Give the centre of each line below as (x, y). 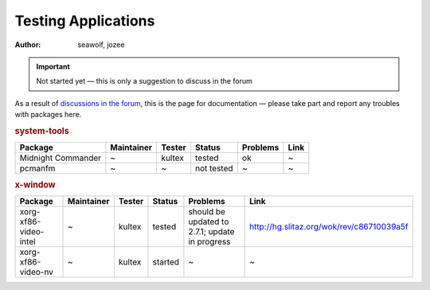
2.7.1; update (211, 231)
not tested (215, 169)
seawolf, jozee (101, 45)
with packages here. (48, 115)
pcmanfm (37, 169)
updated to (209, 221)
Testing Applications (85, 21)
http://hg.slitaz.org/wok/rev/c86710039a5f (329, 226)
